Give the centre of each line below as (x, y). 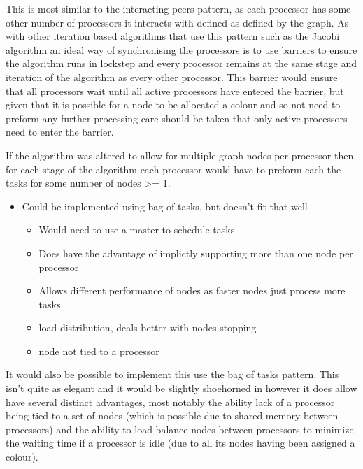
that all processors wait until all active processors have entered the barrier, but (175, 91)
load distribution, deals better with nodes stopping (148, 327)
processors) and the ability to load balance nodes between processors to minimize (180, 429)
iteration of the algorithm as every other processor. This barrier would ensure (172, 77)
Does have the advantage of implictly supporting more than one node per (196, 253)
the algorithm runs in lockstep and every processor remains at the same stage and (181, 63)
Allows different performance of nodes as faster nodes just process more (192, 290)
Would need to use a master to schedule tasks (137, 230)
